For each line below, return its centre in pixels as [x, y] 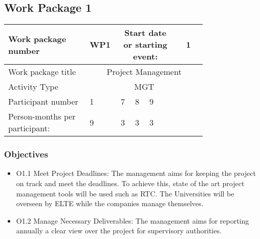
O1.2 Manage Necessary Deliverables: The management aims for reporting [133, 220]
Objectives [26, 154]
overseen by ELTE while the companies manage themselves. [110, 203]
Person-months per [42, 116]
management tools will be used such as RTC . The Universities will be [125, 193]
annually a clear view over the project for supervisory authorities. [119, 231]
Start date [145, 33]
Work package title [42, 72]
